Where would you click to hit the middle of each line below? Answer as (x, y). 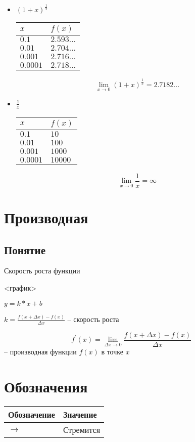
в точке (112, 351)
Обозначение (32, 414)
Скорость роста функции (42, 271)
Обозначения (46, 386)
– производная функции (40, 351)
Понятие (25, 249)
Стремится (81, 429)
